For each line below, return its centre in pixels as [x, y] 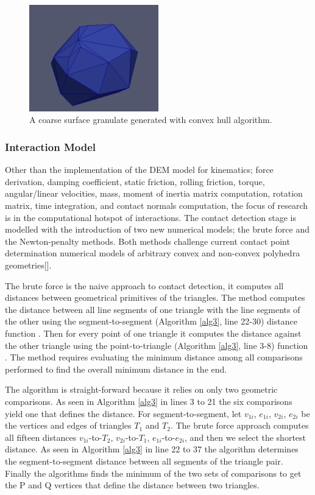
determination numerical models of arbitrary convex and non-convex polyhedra [153, 253]
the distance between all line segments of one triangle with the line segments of [153, 309]
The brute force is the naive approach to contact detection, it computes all [144, 285]
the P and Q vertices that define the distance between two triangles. [132, 485]
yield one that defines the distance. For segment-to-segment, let [123, 413]
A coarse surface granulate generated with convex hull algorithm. [151, 120]
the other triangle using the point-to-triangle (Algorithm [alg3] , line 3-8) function [157, 345]
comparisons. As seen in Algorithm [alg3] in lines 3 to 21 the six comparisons [149, 401]
